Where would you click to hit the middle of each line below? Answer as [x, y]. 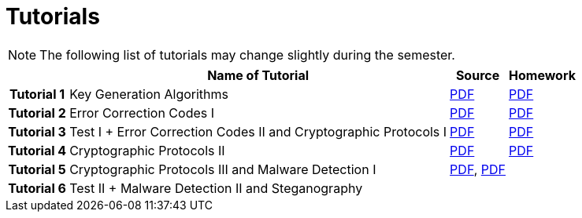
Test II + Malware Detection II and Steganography [216, 188]
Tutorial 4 [37, 150]
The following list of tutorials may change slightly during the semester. [247, 54]
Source [478, 75]
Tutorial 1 [37, 94]
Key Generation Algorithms [149, 94]
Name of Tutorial [258, 75]
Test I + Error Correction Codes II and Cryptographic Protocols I [258, 131]
